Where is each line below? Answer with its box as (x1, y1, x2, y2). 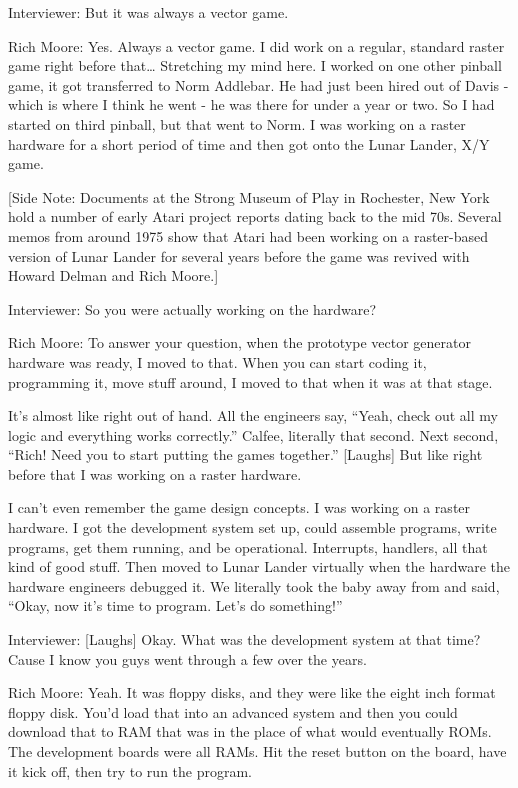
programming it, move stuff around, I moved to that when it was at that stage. (8, 371, 493, 392)
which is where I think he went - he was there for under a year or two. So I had (8, 94, 495, 115)
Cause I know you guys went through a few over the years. (8, 648, 367, 669)
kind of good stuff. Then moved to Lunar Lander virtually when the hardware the (8, 556, 510, 577)
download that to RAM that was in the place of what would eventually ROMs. (8, 721, 492, 742)
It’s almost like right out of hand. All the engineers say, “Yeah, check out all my (8, 405, 498, 426)
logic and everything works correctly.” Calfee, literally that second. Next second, (8, 424, 499, 445)
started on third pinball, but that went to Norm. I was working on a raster (8, 113, 466, 134)
